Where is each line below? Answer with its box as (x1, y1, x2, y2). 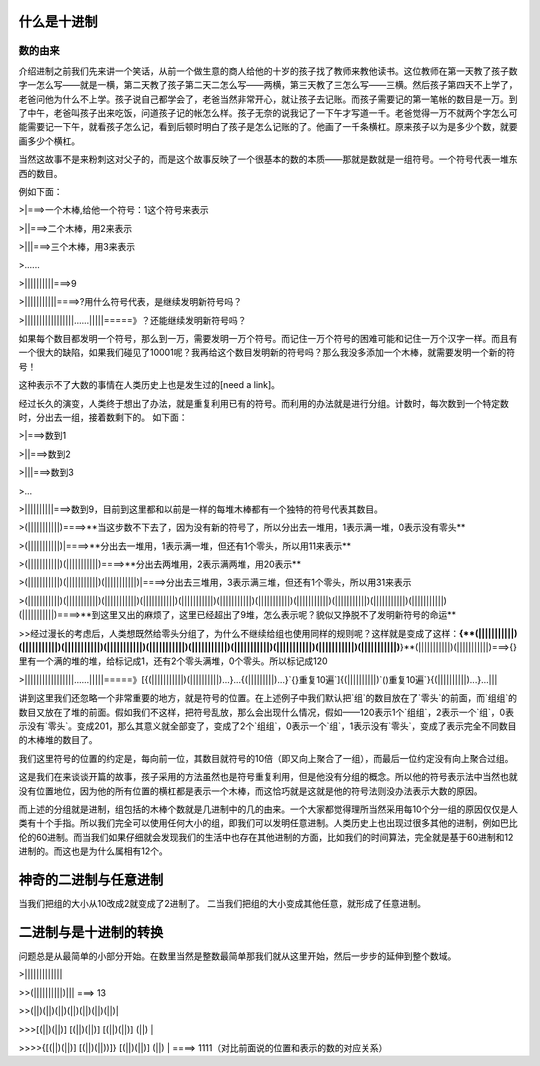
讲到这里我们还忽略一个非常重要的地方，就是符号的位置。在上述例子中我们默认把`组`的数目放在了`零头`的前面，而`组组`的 (18, 692, 518, 704)
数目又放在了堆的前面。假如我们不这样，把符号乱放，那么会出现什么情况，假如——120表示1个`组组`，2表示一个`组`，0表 (18, 706, 515, 718)
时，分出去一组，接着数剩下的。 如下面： (18, 411, 188, 423)
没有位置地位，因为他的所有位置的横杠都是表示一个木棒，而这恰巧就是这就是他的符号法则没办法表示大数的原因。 (18, 785, 483, 797)
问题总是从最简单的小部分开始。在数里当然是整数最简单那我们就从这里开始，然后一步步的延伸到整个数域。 (18, 950, 457, 962)
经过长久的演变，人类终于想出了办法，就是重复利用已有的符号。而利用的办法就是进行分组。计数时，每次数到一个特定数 (18, 397, 509, 409)
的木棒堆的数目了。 (18, 734, 98, 746)
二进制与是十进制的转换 (18, 923, 164, 940)
